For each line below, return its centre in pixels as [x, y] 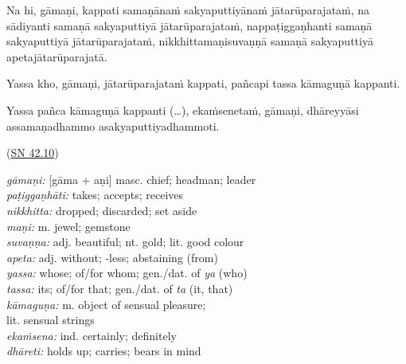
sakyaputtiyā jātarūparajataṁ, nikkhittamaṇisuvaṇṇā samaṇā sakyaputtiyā [190, 41]
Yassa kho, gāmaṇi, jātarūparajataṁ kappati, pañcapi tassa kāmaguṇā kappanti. [203, 83]
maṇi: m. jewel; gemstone [68, 226]
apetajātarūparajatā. [57, 56]
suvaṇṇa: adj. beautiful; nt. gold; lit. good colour [125, 242]
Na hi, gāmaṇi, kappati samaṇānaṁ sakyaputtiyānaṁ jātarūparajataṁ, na [188, 10]
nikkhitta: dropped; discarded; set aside [102, 210]
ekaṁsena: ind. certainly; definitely [92, 335]
